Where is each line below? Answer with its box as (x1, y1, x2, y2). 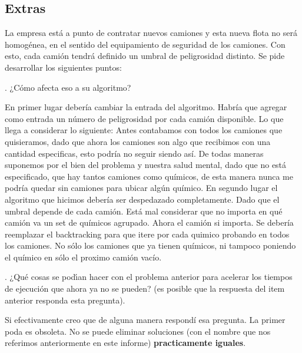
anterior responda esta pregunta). (5, 293, 125, 306)
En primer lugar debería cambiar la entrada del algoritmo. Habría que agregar (5, 101, 287, 113)
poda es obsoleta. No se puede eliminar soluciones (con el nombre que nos (5, 325, 271, 337)
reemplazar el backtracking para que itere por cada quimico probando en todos (5, 227, 290, 240)
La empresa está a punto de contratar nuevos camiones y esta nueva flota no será (5, 27, 297, 39)
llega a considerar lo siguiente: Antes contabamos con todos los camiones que (5, 124, 283, 136)
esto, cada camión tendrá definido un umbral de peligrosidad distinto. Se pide (5, 50, 285, 62)
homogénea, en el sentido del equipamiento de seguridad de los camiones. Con (5, 38, 286, 50)
